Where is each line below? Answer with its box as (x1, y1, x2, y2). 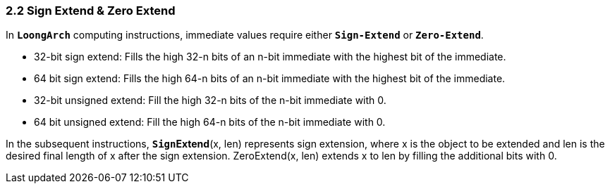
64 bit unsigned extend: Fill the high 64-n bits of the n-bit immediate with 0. (34, 116, 386, 129)
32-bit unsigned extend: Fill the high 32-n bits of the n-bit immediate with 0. (34, 94, 386, 107)
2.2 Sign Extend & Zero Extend (6, 4, 176, 18)
